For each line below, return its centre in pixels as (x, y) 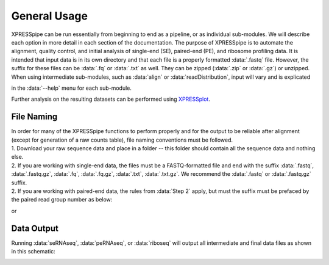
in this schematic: (34, 251)
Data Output (35, 228)
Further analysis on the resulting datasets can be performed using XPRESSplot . (111, 99)
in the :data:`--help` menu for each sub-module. (72, 88)
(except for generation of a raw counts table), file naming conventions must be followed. (122, 140)
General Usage (50, 16)
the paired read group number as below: (62, 200)
